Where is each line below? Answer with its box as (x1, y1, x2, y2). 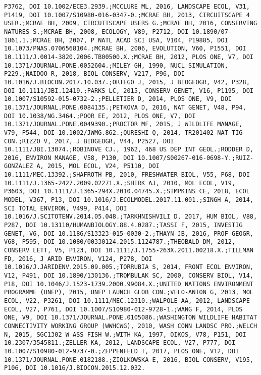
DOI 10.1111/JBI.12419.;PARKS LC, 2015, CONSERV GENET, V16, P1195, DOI (4, 87, 253, 94)
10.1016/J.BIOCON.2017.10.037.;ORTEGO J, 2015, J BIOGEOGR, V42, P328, (4, 78, 250, 86)
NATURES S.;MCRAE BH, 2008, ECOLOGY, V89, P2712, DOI (4, 28, 189, 35)
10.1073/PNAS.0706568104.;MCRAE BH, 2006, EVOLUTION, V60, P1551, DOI (4, 45, 246, 52)
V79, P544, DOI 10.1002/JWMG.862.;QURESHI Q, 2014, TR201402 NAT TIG (4, 129, 243, 136)
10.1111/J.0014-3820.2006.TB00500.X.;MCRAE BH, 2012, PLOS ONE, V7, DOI (4, 53, 253, 61)
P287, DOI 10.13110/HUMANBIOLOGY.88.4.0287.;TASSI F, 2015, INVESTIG (4, 222, 243, 229)
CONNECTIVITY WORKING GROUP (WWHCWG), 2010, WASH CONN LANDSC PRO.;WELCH (4, 322, 257, 330)
